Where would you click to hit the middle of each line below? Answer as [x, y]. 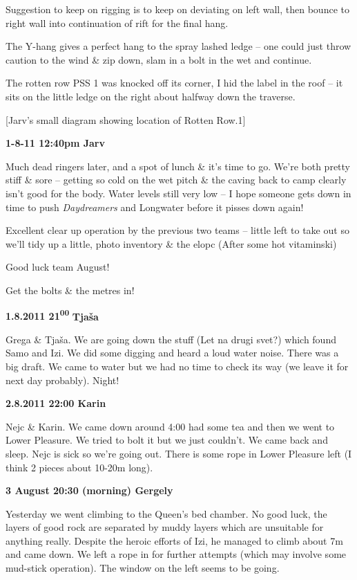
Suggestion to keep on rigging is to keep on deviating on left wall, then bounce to [177, 9]
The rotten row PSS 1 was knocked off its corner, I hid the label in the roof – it [174, 83]
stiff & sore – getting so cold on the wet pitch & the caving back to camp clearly [176, 180]
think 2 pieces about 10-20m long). [79, 467]
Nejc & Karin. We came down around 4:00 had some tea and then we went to [170, 426]
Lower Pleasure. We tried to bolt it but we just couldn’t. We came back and [167, 440]
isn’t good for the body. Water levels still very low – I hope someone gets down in [178, 193]
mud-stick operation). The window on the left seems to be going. [143, 568]
